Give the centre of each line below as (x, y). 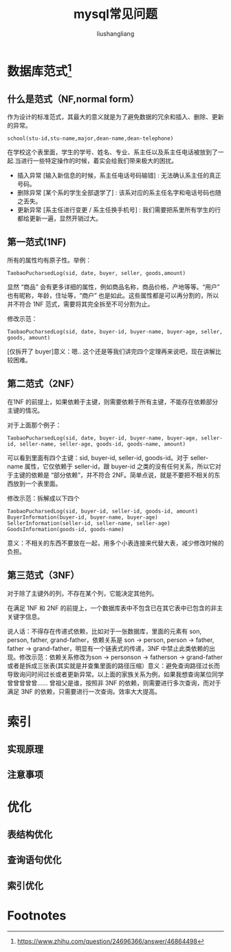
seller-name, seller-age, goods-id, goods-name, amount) (103, 444)
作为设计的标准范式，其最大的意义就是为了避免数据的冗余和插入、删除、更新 (115, 117)
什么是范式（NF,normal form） (73, 99)
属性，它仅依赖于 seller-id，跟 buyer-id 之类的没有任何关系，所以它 (120, 466)
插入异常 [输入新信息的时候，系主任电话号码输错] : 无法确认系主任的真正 (119, 176)
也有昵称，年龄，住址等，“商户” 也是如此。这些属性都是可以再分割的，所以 (113, 295)
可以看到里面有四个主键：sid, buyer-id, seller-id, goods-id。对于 (98, 457)
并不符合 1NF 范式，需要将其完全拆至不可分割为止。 (80, 304)
